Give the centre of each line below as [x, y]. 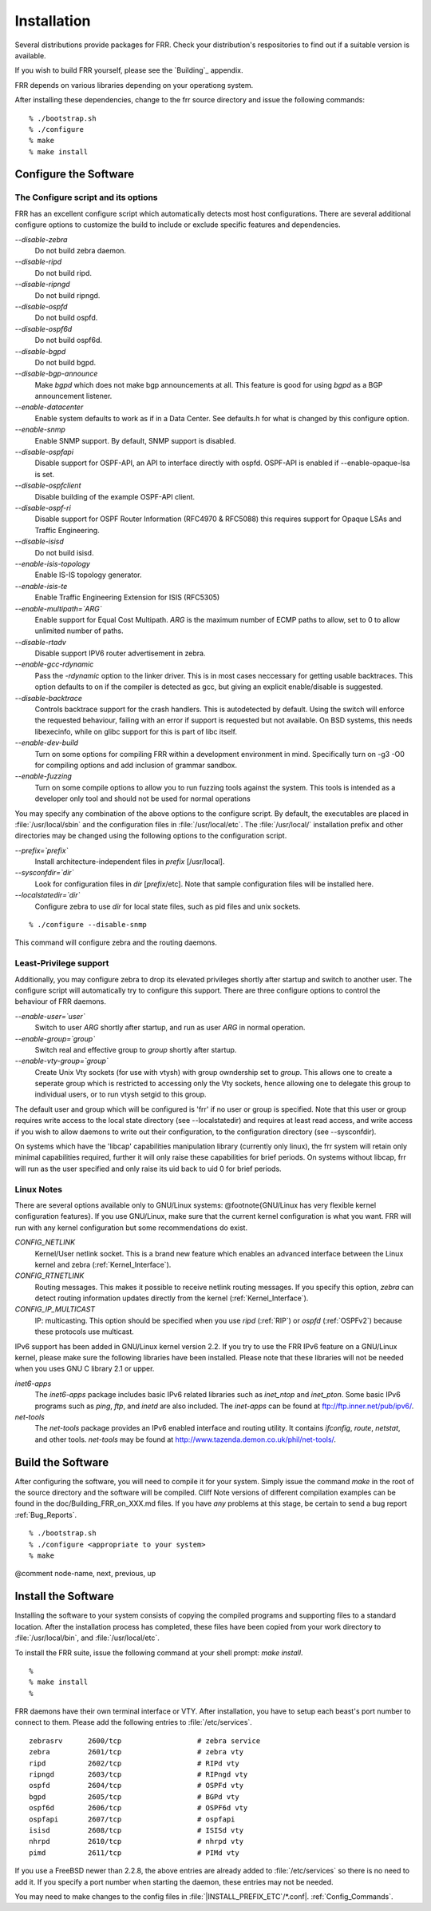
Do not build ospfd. [66, 318]
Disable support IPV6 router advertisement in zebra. [120, 653]
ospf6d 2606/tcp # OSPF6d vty [138, 1808]
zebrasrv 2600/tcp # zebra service [145, 1741]
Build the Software [62, 1462]
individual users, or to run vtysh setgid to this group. [121, 1094]
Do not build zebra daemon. [81, 251]
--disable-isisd [39, 541]
